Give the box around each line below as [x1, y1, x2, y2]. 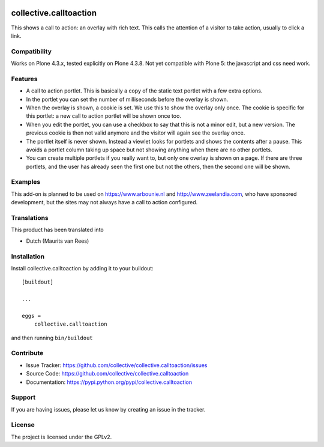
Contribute [11, 349, 44, 357]
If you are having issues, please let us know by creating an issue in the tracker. [11, 406, 206, 413]
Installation [11, 252, 45, 261]
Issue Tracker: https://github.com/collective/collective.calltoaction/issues [26, 361, 208, 369]
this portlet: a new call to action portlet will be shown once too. [26, 112, 181, 120]
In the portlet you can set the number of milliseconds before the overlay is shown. [26, 96, 229, 103]
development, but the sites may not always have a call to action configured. [11, 199, 198, 206]
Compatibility [11, 47, 52, 55]
